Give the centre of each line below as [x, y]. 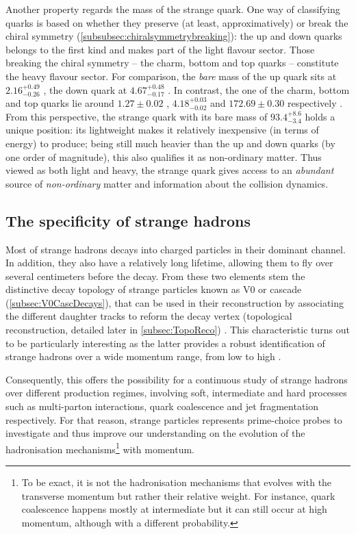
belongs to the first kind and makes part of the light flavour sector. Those [160, 49]
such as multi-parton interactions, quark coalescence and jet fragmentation [162, 406]
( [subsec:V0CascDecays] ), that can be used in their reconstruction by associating [175, 302]
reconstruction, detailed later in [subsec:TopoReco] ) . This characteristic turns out [178, 330]
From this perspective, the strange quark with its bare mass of [137, 116]
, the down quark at [85, 89]
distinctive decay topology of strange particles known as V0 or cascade [154, 289]
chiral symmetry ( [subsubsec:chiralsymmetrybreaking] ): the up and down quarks [174, 36]
